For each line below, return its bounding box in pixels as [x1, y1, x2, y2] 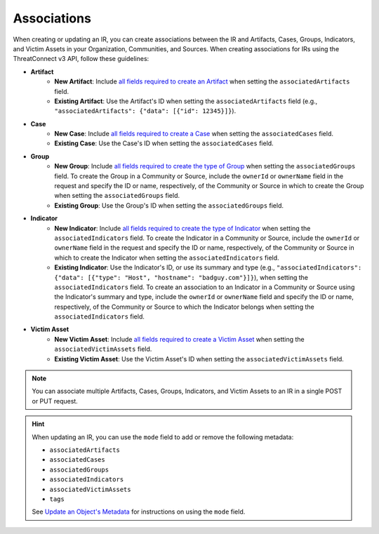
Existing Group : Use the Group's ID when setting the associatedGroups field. [54, 201, 284, 210]
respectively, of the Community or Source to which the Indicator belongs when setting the [54, 302, 315, 311]
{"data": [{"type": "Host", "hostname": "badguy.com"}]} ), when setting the [54, 273, 309, 281]
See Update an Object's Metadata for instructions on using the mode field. [32, 507, 246, 516]
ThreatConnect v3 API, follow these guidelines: [13, 55, 149, 63]
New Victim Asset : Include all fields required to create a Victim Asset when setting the [54, 335, 305, 343]
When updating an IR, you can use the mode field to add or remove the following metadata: [32, 432, 294, 441]
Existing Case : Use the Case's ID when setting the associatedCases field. [54, 139, 274, 147]
